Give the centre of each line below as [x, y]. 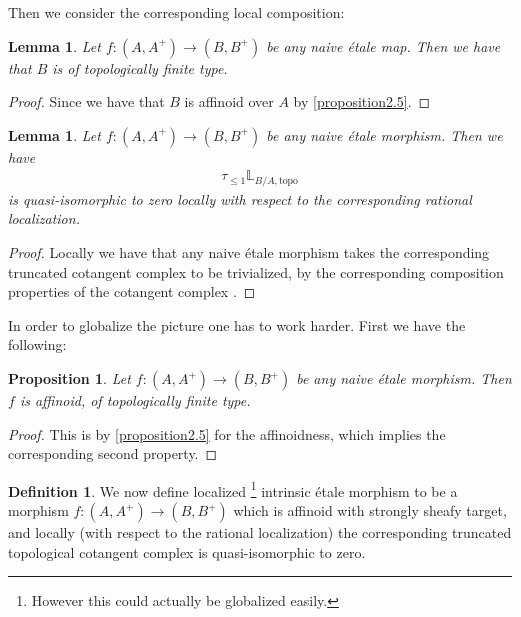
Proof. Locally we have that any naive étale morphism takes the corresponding [249, 252]
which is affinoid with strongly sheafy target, [370, 510]
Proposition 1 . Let [69, 378]
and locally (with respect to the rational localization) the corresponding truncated [260, 532]
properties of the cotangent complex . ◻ [132, 291]
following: [37, 344]
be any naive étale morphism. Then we [384, 134]
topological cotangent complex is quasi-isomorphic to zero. [187, 551]
